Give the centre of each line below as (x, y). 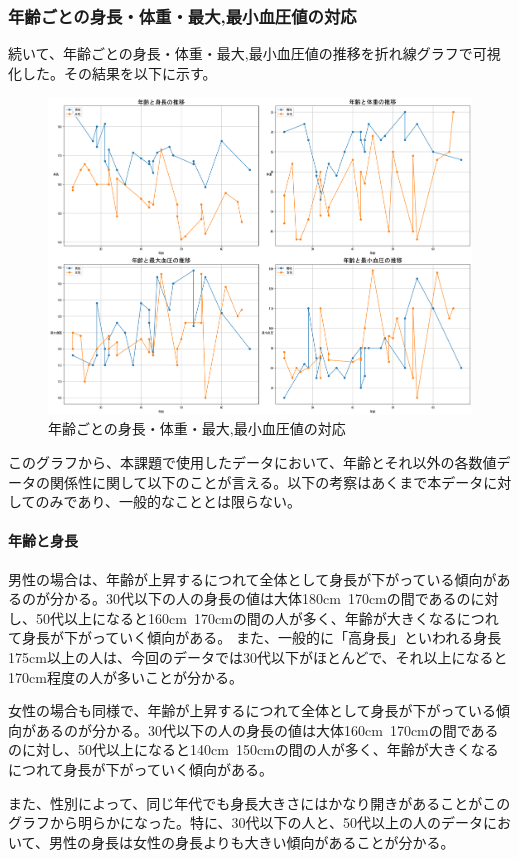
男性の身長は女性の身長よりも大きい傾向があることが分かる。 (251, 841)
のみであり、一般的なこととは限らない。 (168, 501)
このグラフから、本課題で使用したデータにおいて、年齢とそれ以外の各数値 (252, 462)
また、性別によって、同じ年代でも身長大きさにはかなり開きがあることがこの (259, 802)
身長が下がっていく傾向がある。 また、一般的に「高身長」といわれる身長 (261, 637)
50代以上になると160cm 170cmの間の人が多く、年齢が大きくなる (246, 617)
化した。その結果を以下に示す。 (112, 72)
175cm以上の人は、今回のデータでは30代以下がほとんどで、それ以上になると (258, 657)
